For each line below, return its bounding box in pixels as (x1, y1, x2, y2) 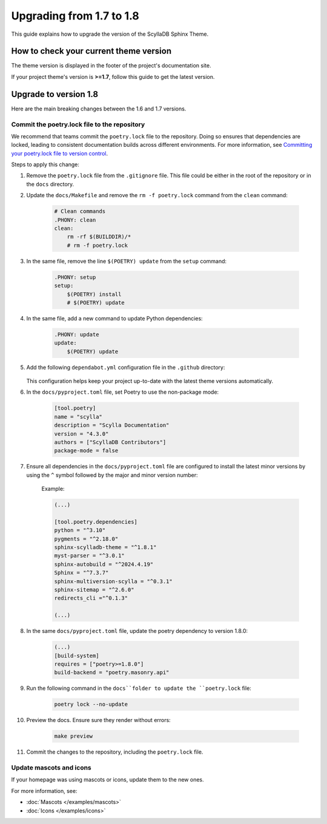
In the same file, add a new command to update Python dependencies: (26, 314, 203, 322)
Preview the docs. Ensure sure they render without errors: (26, 717, 171, 724)
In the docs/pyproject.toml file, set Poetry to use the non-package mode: (26, 388, 219, 396)
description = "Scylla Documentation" (54, 422, 170, 429)
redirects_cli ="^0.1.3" (54, 595, 128, 602)
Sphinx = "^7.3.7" (54, 569, 109, 576)
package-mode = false (54, 447, 119, 454)
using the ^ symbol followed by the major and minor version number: (26, 471, 198, 479)
